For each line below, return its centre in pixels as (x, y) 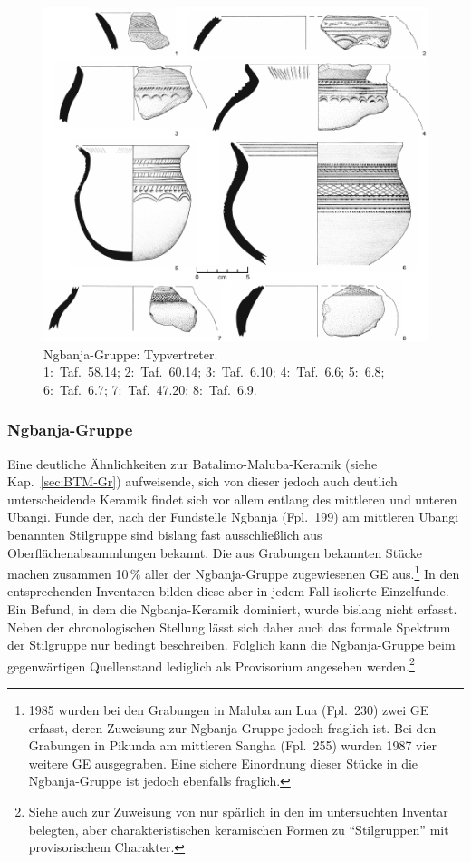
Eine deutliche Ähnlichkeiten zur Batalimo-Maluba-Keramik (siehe (192, 463)
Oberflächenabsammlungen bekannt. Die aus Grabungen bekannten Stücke (215, 552)
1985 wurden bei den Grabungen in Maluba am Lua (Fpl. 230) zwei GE (229, 709)
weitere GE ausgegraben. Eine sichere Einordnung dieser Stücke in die (223, 763)
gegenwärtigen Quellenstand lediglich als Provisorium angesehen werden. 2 (211, 664)
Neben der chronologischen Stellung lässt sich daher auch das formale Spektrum (229, 627)
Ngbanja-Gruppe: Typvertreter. (131, 353)
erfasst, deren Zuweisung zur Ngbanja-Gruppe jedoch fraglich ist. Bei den (232, 727)
